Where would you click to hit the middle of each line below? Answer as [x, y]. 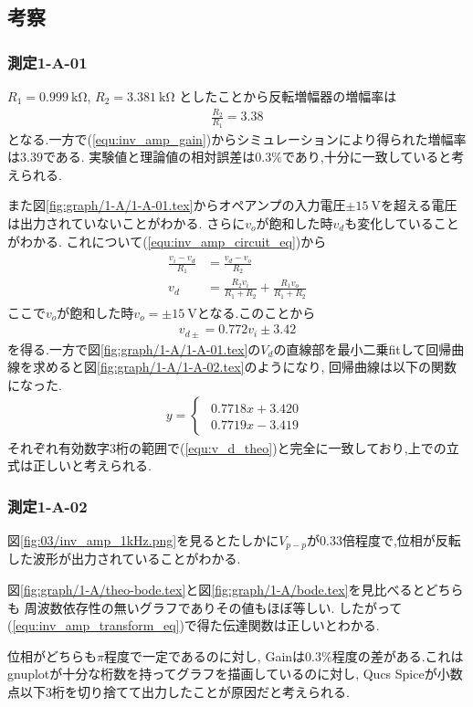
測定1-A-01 [47, 62]
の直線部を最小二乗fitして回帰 [363, 348]
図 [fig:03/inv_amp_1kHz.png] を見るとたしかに [143, 539]
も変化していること [402, 222]
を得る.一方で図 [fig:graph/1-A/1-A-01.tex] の [134, 348]
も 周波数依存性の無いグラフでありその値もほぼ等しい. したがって [205, 607]
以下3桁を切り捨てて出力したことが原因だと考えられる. [184, 691]
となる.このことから [256, 312]
